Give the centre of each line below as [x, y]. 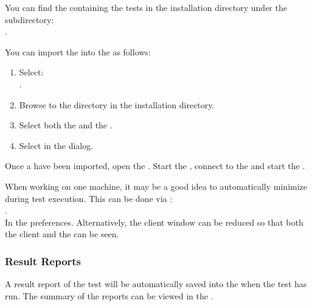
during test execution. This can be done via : [89, 198]
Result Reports [43, 261]
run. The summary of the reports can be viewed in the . [109, 295]
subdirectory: [29, 19]
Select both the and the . [66, 125]
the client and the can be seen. [62, 234]
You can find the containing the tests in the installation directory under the [146, 7]
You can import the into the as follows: [78, 51]
